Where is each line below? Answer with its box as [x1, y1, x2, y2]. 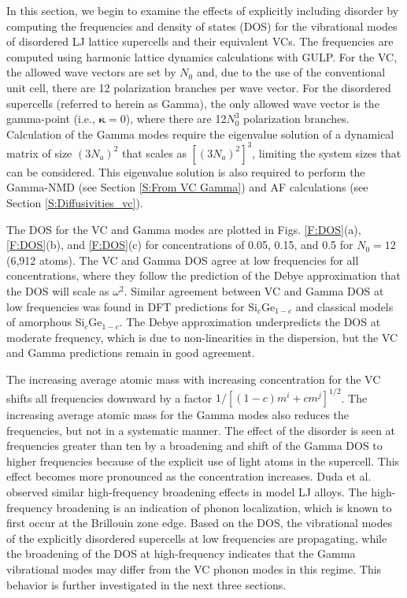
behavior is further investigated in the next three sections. [6, 576, 287, 592]
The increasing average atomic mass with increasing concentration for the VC [6, 370, 381, 387]
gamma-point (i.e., [6, 110, 95, 127]
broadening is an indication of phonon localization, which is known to [56, 499, 392, 515]
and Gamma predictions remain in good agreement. [6, 344, 255, 361]
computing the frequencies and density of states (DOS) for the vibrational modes [6, 17, 398, 34]
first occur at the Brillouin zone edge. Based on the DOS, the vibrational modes [6, 514, 393, 531]
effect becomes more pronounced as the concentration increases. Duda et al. [6, 468, 372, 485]
